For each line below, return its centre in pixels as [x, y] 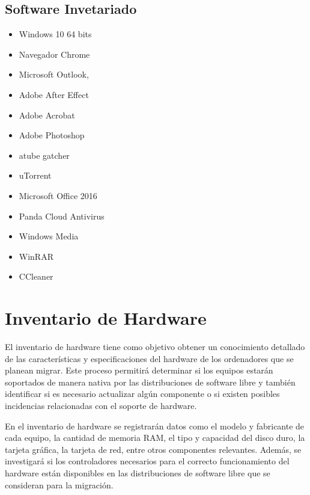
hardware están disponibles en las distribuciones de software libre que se [138, 472]
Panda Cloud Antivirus [62, 216]
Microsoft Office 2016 [58, 195]
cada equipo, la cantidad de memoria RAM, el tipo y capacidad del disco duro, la [155, 438]
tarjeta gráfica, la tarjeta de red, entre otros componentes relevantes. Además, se [153, 449]
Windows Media [49, 236]
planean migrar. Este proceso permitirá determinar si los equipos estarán [139, 370]
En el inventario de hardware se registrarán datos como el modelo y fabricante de [155, 426]
